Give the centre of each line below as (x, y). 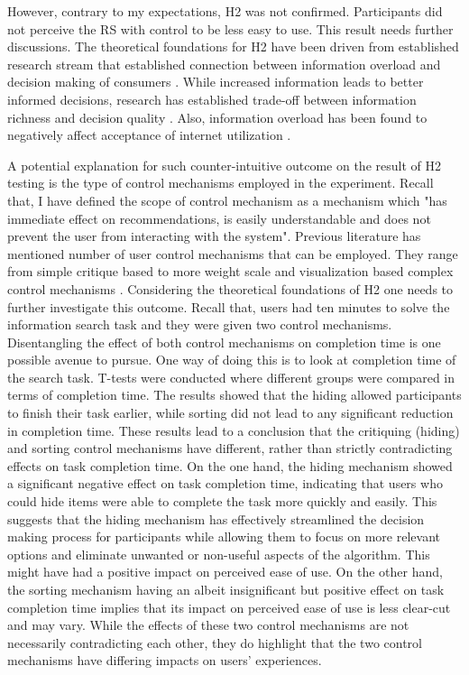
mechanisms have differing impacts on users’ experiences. (165, 660)
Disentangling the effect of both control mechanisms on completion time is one (224, 342)
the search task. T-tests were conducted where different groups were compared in (231, 377)
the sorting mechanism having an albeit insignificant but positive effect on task (226, 589)
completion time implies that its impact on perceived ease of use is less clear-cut (229, 607)
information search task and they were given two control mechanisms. (200, 324)
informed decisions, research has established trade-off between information (212, 99)
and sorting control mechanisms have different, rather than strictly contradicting (230, 448)
